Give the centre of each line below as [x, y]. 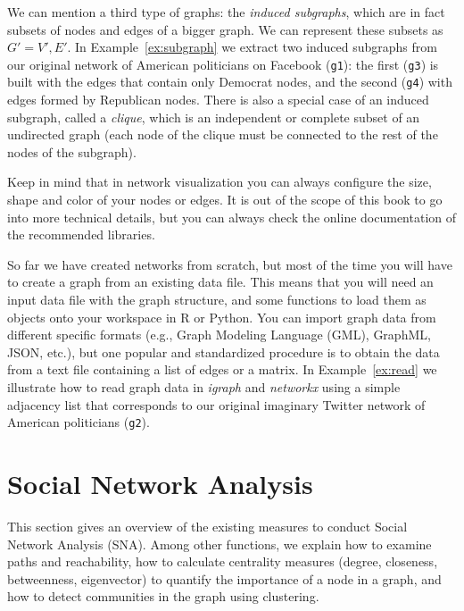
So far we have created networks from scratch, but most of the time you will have [230, 264]
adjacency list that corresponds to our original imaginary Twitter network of [216, 404]
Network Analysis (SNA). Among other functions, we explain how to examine [220, 544]
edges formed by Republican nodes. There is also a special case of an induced [218, 100]
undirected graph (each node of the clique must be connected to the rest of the [223, 134]
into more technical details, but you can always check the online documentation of [232, 217]
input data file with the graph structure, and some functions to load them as [217, 300]
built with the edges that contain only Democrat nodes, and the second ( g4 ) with [230, 82]
